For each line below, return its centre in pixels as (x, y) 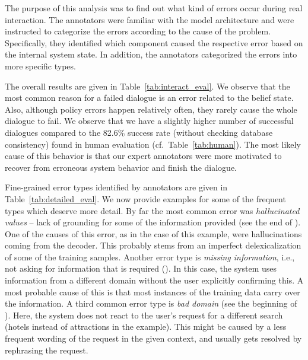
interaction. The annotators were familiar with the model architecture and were (150, 19)
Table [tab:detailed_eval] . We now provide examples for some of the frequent (145, 198)
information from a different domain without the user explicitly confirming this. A (154, 280)
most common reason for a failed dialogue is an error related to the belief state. (149, 98)
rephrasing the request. (47, 350)
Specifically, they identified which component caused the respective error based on (154, 42)
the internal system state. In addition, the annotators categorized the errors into (151, 54)
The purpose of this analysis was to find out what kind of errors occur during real (154, 8)
